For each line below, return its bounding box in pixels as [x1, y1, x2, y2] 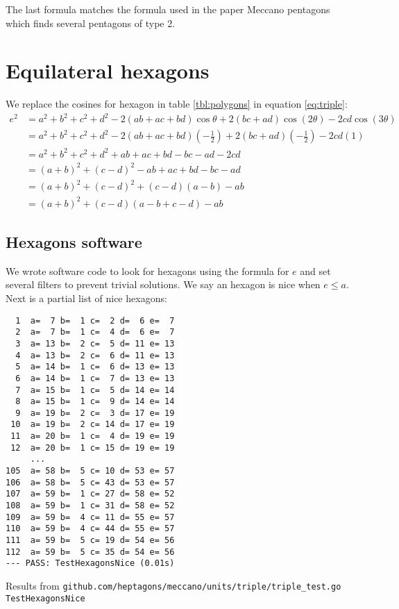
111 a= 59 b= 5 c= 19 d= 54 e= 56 [6, 535, 175, 546]
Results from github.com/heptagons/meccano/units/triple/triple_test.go [6, 578, 341, 593]
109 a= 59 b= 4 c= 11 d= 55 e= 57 [6, 512, 175, 522]
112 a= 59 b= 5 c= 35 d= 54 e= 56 [6, 547, 175, 557]
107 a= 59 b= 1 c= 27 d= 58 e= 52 [6, 489, 175, 499]
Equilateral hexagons [6, 56, 210, 85]
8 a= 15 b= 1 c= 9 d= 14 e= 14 [15, 397, 175, 407]
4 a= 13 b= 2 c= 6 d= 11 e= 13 [15, 350, 175, 360]
